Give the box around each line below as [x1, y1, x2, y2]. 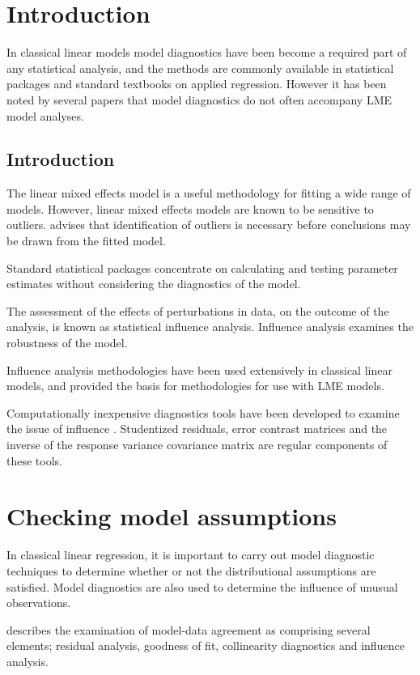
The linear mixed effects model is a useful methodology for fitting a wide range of [6, 185, 411, 202]
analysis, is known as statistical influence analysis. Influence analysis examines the [6, 318, 414, 335]
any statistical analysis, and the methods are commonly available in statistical [6, 59, 394, 76]
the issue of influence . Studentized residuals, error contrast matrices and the [6, 420, 388, 437]
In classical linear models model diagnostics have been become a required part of [6, 44, 407, 61]
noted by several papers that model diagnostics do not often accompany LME [6, 91, 392, 108]
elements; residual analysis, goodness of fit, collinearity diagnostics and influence [6, 637, 405, 654]
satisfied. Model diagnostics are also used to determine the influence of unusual [6, 578, 398, 595]
